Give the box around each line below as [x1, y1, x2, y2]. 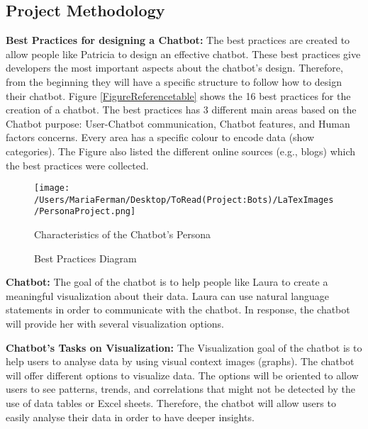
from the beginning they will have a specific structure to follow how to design [6, 74, 342, 89]
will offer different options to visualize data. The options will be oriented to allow [6, 367, 359, 382]
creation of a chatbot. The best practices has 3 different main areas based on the [6, 102, 357, 117]
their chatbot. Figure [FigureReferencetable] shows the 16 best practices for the [6, 88, 351, 103]
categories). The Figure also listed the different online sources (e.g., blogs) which [6, 143, 356, 158]
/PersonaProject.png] [34, 206, 136, 217]
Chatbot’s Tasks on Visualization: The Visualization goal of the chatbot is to [6, 340, 362, 355]
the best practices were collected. [6, 157, 149, 172]
